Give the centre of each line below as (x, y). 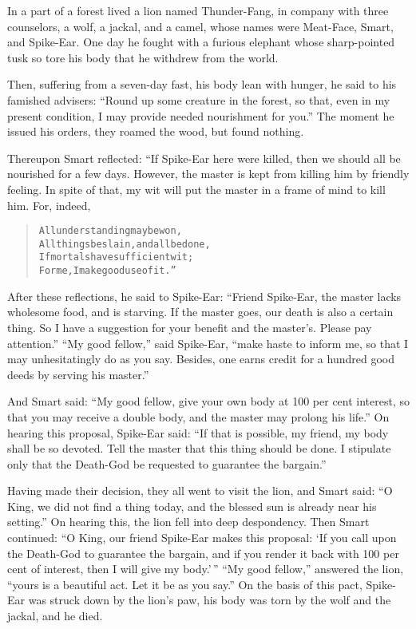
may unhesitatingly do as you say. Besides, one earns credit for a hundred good (201, 359)
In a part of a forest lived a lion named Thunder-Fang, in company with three (198, 10)
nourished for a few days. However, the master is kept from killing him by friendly (208, 174)
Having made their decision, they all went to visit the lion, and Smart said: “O (200, 491)
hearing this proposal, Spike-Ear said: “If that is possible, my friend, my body (198, 432)
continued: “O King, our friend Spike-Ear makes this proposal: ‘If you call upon (202, 538)
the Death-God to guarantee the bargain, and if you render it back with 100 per (203, 553)
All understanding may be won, (110, 231)
